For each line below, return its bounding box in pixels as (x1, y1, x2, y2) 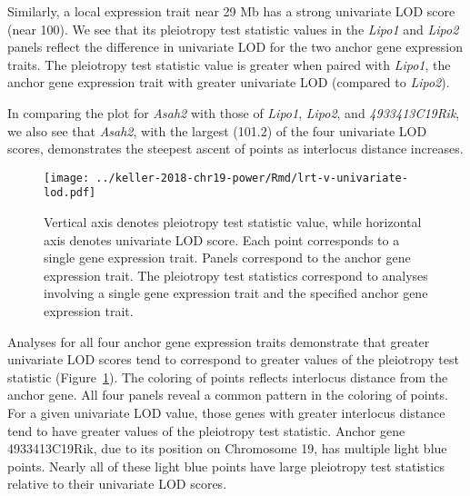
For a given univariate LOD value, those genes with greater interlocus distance (7, 403, 445, 422)
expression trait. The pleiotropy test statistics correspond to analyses (44, 265, 428, 284)
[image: (44, 171, 90, 184)
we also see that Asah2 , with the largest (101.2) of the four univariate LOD (7, 121, 427, 140)
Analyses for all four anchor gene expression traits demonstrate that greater (7, 332, 430, 351)
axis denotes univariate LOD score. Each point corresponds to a (44, 230, 400, 249)
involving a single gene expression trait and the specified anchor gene (44, 283, 428, 303)
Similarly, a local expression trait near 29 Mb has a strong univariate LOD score (7, 2, 455, 20)
